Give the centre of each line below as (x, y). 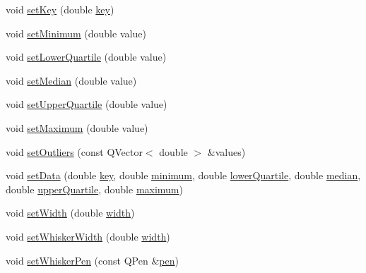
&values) (226, 151)
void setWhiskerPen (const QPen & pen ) (92, 260)
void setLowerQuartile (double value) (86, 57)
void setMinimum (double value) (76, 33)
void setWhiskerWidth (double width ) (88, 236)
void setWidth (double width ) (70, 213)
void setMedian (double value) (71, 80)
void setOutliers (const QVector (74, 151)
